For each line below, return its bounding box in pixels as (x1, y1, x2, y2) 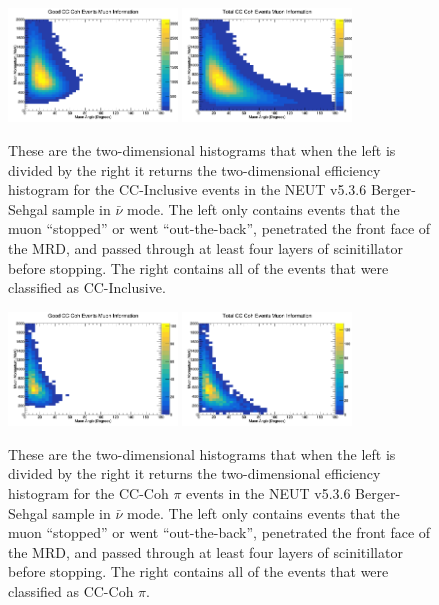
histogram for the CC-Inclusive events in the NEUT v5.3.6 (8, 179, 367, 200)
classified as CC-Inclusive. (8, 277, 166, 298)
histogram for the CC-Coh (8, 483, 169, 503)
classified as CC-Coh (8, 580, 134, 601)
